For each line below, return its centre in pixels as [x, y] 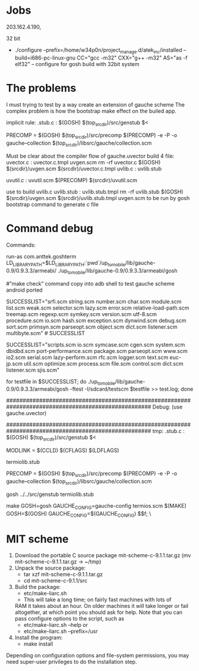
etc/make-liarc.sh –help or [56, 625]
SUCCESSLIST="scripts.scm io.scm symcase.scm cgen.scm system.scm [96, 344]
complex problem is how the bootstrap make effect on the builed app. [91, 111]
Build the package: [38, 587]
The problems [41, 88]
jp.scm [14, 363]
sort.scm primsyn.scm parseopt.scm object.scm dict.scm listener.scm [92, 327]
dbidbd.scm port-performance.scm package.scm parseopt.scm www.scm [97, 351]
